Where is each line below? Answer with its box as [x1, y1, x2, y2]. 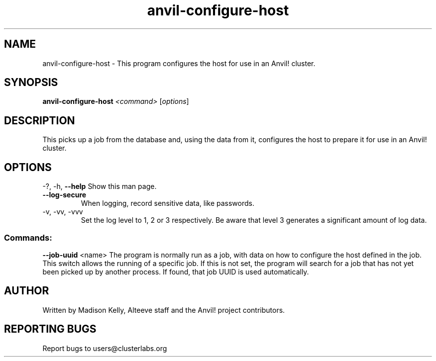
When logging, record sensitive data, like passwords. [81, 199, 254, 208]
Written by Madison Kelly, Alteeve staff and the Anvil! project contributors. [42, 305, 285, 314]
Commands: [4, 232, 52, 243]
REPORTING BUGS [4, 323, 97, 336]
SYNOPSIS [4, 76, 58, 89]
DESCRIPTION [4, 114, 75, 127]
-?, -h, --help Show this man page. [42, 182, 157, 191]
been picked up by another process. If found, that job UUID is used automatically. [42, 267, 309, 276]
